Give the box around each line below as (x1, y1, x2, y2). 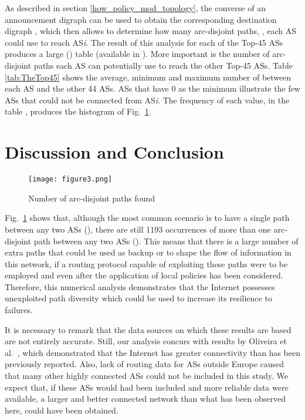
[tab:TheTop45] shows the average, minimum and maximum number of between (5, 70, 292, 83)
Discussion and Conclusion (5, 140, 224, 164)
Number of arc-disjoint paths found (28, 191, 155, 204)
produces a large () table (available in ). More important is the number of (5, 48, 270, 60)
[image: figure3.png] (28, 175, 113, 184)
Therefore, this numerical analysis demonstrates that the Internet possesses (5, 280, 275, 293)
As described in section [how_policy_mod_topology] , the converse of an (5, 2, 266, 14)
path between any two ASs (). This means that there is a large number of (33, 234, 299, 247)
